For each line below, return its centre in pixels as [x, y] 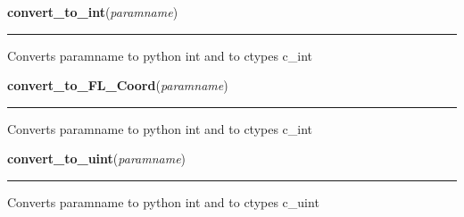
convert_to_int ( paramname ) [93, 12]
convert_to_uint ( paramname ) [97, 159]
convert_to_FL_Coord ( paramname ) [118, 85]
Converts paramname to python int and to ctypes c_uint [163, 201]
